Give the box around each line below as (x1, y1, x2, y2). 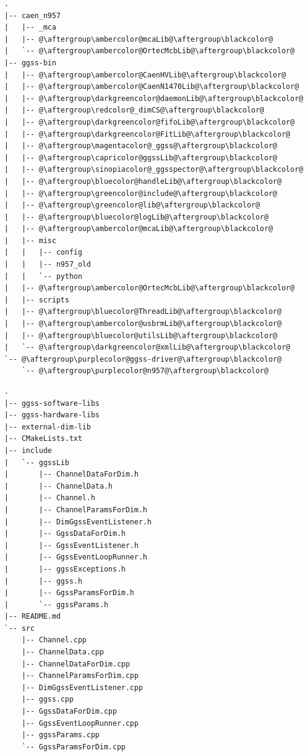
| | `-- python (4, 272, 82, 281)
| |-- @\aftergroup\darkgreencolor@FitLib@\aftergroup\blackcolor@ (4, 129, 290, 138)
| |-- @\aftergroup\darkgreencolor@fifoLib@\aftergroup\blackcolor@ (4, 117, 295, 126)
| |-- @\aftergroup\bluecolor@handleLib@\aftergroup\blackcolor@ (4, 177, 282, 186)
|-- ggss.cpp (21, 695, 74, 704)
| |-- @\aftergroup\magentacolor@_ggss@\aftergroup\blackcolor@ (4, 142, 278, 151)
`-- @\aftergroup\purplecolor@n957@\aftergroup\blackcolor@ (21, 367, 269, 376)
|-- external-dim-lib (4, 422, 91, 431)
